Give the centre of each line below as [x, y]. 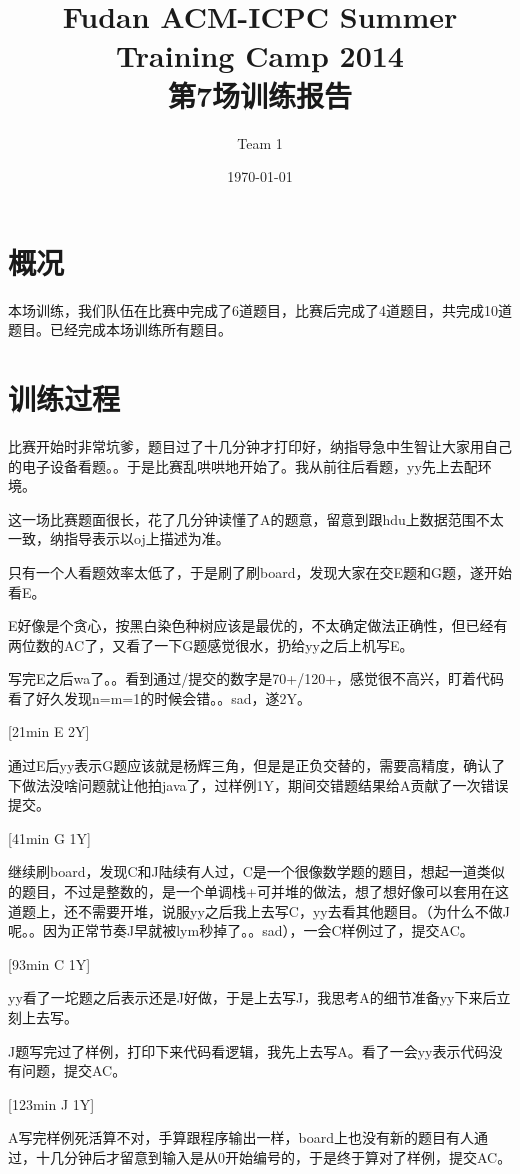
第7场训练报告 [260, 94]
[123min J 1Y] [51, 1103]
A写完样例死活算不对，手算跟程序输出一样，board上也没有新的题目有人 [241, 1137]
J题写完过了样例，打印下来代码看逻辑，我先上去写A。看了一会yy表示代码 [248, 1050]
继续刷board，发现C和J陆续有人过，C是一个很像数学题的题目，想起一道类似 [256, 871]
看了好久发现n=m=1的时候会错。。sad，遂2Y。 [160, 697]
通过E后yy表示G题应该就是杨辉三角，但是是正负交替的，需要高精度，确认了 [257, 765]
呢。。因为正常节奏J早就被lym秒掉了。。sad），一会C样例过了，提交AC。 [241, 930]
